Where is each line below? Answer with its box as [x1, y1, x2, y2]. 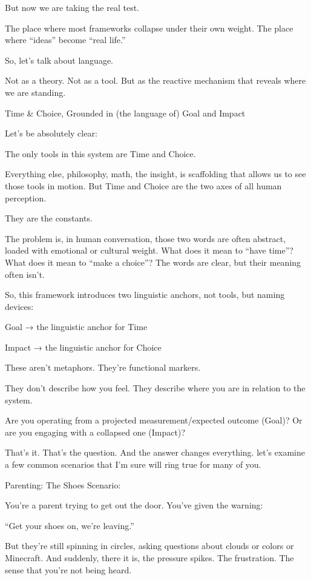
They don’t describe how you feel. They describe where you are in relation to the [5, 382, 306, 394]
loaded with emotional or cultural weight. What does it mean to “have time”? [5, 244, 293, 257]
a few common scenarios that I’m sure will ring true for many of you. [5, 458, 261, 471]
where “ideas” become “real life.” [5, 33, 126, 46]
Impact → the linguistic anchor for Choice [5, 340, 162, 353]
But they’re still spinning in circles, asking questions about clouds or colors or [5, 539, 294, 552]
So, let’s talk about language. [5, 53, 113, 66]
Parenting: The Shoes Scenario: [5, 478, 121, 491]
